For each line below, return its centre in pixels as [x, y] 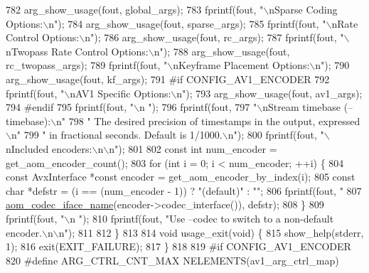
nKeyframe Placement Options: [241, 65]
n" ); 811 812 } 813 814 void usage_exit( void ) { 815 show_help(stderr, [211, 232]
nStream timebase [302, 107]
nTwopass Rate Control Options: [77, 51]
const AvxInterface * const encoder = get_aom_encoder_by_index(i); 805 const [181, 177]
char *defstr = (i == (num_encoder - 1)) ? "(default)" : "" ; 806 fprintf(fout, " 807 [184, 190]
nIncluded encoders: [49, 148]
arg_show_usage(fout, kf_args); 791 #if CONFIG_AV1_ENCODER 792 [168, 79]
